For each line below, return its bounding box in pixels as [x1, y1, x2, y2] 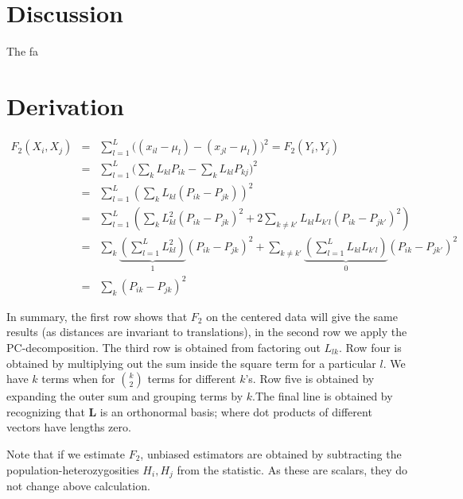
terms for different [147, 370, 236, 387]
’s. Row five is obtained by [245, 370, 375, 387]
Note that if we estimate [6, 445, 125, 462]
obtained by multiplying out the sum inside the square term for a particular [6, 354, 376, 371]
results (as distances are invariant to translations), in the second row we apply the [6, 323, 407, 340]
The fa [6, 43, 39, 60]
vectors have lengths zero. [6, 419, 131, 435]
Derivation [6, 89, 124, 122]
